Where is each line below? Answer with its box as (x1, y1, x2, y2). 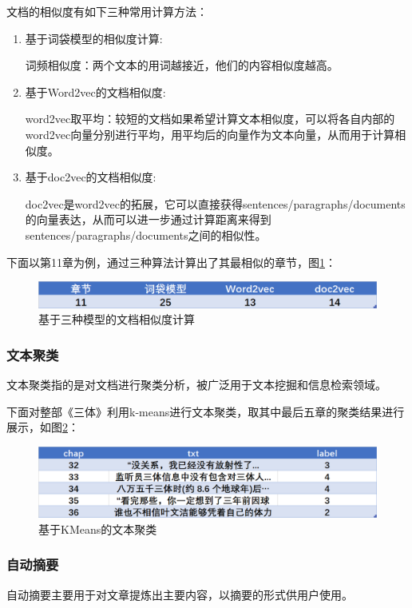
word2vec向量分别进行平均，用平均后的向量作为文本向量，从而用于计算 (25, 125, 395, 142)
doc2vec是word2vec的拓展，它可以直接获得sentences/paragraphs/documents (25, 195, 406, 212)
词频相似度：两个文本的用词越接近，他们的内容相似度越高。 (25, 57, 339, 74)
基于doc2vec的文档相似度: (25, 169, 156, 185)
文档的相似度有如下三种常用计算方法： (6, 3, 208, 19)
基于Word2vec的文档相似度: (25, 83, 166, 100)
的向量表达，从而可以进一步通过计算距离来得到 (25, 211, 271, 228)
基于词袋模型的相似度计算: (25, 30, 163, 46)
